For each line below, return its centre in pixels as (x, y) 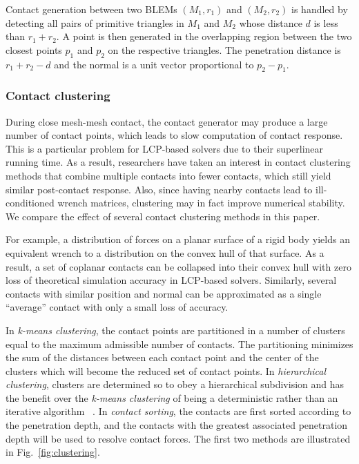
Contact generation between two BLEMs (91, 9)
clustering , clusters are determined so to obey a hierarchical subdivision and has (175, 384)
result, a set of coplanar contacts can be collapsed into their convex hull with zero (178, 266)
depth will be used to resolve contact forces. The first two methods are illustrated (178, 438)
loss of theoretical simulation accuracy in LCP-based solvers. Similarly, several (171, 280)
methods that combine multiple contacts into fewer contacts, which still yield (168, 175)
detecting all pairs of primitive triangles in (95, 22)
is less (326, 22)
